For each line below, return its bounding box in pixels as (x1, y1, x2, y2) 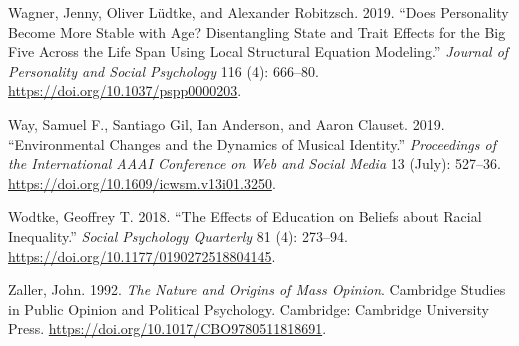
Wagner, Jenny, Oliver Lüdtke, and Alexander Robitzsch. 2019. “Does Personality (8, 2, 509, 22)
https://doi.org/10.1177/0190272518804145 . (8, 245, 276, 266)
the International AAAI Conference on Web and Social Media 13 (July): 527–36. (8, 153, 501, 174)
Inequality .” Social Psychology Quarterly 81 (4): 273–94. (8, 225, 348, 246)
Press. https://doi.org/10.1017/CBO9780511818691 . (8, 318, 327, 339)
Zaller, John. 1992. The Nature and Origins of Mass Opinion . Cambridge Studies (8, 279, 506, 300)
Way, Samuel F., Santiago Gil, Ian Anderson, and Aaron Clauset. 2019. (8, 113, 445, 134)
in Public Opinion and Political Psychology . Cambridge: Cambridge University (8, 298, 489, 319)
